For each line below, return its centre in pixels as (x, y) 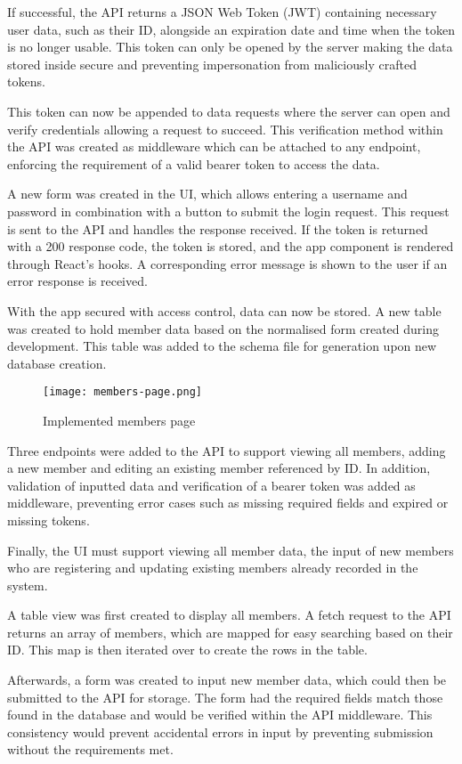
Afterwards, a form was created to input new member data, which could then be (227, 680)
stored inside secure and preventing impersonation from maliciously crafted (212, 64)
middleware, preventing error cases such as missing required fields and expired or (228, 503)
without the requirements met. (90, 749)
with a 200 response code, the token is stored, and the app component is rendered (231, 246)
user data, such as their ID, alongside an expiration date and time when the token (231, 29)
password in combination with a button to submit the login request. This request (228, 211)
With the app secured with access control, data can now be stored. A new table (224, 310)
